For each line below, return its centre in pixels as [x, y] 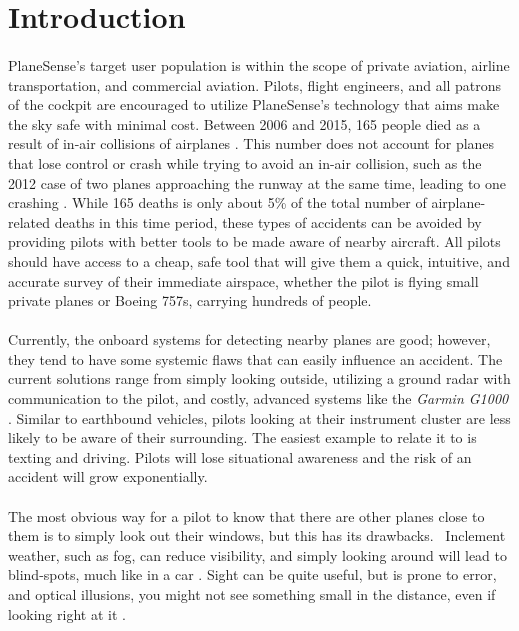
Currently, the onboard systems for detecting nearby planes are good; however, [249, 339]
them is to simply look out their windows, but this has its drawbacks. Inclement [257, 535]
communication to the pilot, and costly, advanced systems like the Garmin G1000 [258, 398]
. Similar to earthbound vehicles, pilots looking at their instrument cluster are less [259, 417]
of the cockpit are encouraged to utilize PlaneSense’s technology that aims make [254, 104]
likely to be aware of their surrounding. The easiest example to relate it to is [242, 437]
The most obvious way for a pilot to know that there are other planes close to [246, 515]
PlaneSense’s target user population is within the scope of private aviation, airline [259, 64]
